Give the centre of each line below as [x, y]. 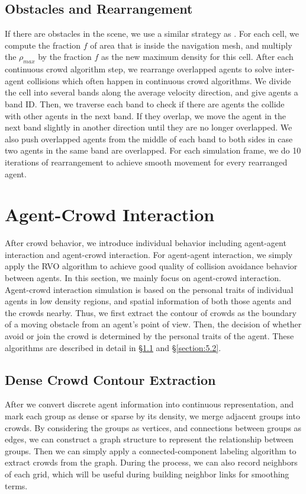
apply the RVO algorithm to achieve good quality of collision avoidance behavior [151, 266]
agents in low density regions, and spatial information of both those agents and [148, 301]
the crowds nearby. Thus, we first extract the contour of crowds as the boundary [151, 312]
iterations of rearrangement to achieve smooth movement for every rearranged [146, 162]
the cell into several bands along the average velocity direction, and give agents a [152, 92]
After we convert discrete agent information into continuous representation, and [149, 404]
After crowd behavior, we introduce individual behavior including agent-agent [146, 243]
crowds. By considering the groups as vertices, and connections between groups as [153, 427]
